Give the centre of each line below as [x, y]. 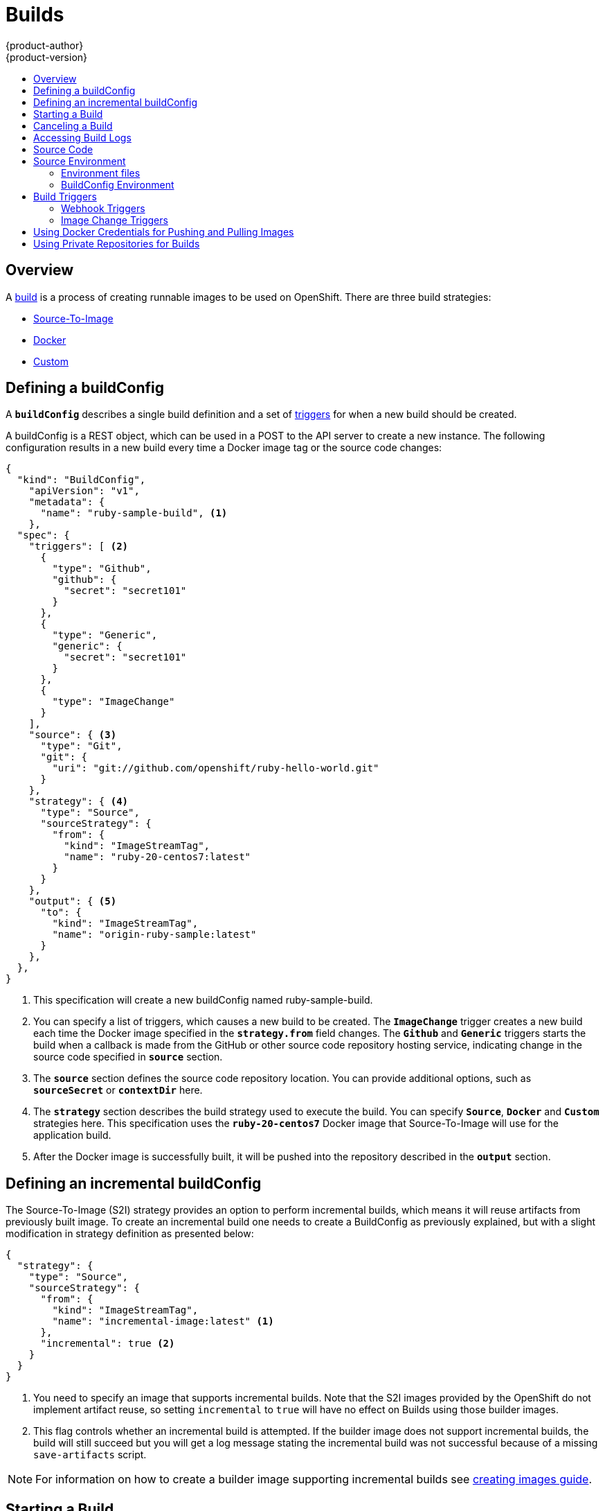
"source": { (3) [73, 735]
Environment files [101, 173]
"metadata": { [67, 502]
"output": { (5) [73, 901]
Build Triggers [65, 196]
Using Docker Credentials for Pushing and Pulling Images [164, 232]
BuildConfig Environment [118, 184]
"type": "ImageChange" [114, 702]
